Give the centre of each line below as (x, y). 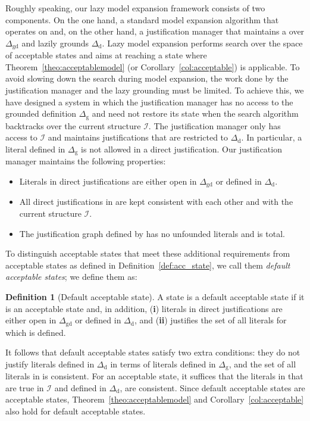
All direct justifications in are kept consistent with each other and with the (156, 202)
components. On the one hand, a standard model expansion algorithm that (142, 19)
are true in (25, 387)
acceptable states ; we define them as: (71, 277)
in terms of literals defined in (163, 364)
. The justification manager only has (215, 125)
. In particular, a (272, 137)
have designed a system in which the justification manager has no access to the (149, 102)
